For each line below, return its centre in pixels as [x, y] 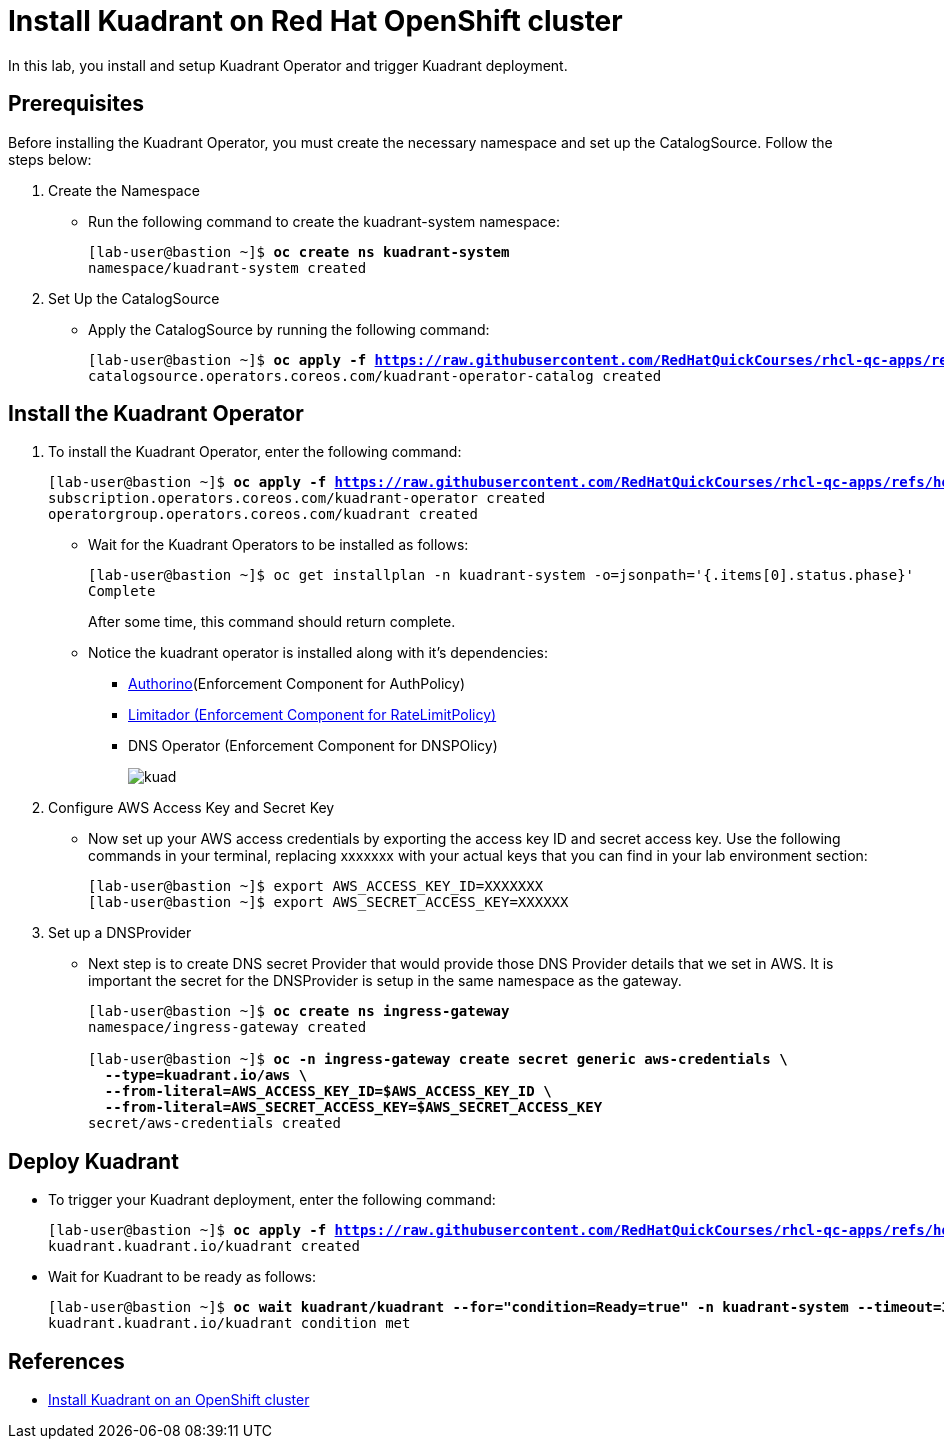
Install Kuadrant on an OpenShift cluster [179, 1400]
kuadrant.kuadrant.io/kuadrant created [204, 1246]
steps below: [50, 159]
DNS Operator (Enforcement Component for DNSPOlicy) [313, 746]
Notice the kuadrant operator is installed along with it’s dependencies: [318, 653]
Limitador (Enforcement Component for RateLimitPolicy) [312, 715]
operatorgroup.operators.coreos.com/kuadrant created [263, 514]
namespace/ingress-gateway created [227, 1027]
